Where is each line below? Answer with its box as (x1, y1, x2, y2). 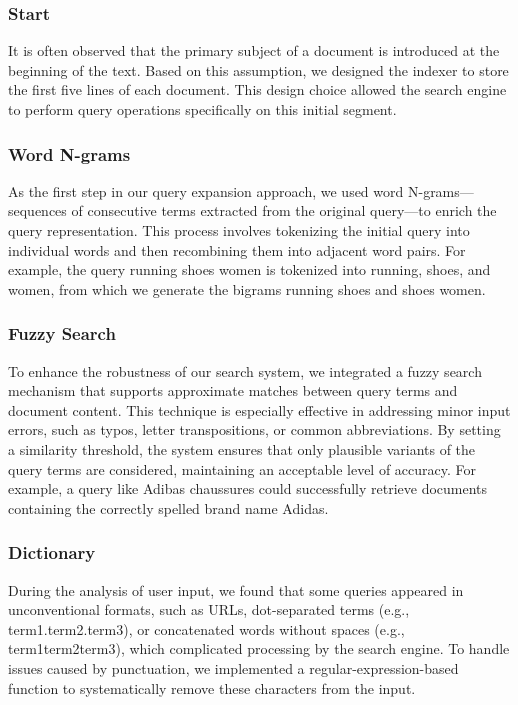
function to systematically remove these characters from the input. (8, 677, 416, 698)
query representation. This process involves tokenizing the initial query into (8, 220, 470, 240)
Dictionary (8, 540, 96, 565)
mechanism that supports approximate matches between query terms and (8, 380, 458, 401)
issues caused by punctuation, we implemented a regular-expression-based (8, 657, 459, 678)
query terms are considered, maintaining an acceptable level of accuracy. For (8, 458, 477, 479)
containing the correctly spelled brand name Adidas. (8, 497, 329, 518)
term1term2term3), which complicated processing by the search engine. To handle (8, 638, 510, 659)
